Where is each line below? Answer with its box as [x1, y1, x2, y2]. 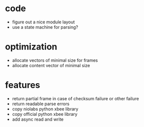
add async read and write [12, 116, 64, 122]
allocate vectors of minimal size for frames [12, 57, 98, 63]
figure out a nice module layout [12, 19, 75, 25]
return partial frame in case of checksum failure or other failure [12, 95, 139, 101]
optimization [5, 41, 58, 53]
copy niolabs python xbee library [12, 106, 79, 112]
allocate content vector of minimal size [12, 62, 90, 68]
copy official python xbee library [12, 111, 78, 117]
